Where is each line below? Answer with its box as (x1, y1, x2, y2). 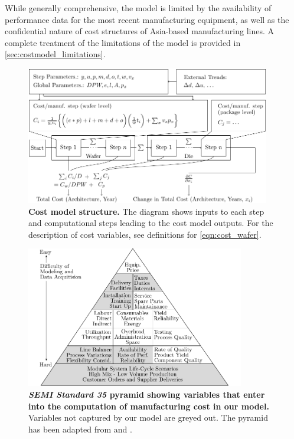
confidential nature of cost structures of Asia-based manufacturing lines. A (5, 25, 275, 37)
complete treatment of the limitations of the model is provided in (5, 36, 241, 48)
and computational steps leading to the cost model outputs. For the (28, 217, 273, 229)
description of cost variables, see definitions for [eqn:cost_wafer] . (28, 228, 262, 240)
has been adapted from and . (28, 422, 132, 435)
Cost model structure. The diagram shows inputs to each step (28, 205, 264, 217)
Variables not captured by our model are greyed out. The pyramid (28, 411, 268, 424)
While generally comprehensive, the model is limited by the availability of (5, 2, 272, 14)
